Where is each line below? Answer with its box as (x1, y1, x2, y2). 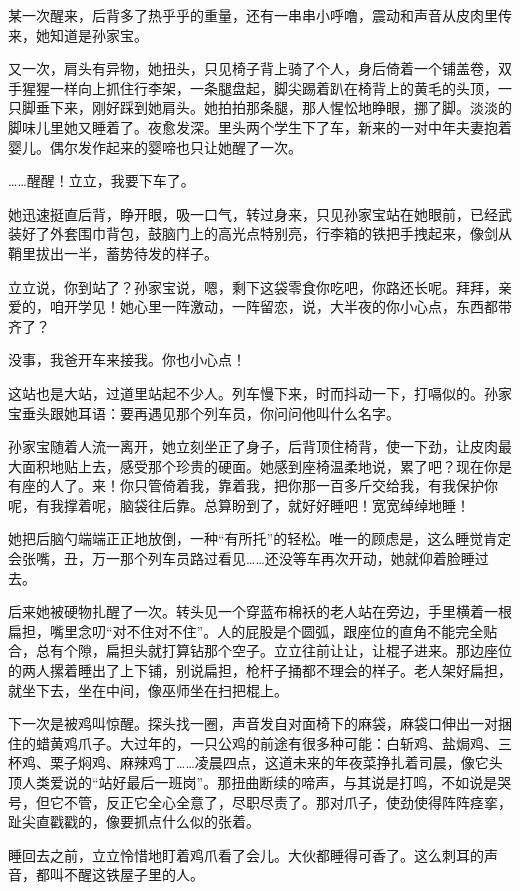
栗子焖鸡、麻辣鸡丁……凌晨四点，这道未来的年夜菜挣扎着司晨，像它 (49, 752, 489, 773)
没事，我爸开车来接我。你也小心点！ (8, 349, 246, 370)
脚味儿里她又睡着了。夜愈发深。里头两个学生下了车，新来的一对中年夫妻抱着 (8, 116, 512, 137)
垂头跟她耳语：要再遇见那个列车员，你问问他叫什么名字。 (21, 402, 400, 423)
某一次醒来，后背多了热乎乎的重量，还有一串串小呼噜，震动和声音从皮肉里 (8, 5, 498, 25)
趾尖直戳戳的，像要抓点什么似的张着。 (8, 811, 260, 832)
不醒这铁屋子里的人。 (63, 864, 204, 885)
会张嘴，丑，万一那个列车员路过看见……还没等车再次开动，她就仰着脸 (8, 548, 461, 569)
